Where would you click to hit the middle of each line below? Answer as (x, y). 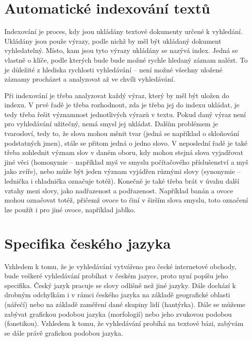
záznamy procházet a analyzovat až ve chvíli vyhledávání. (90, 79)
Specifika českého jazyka (88, 243)
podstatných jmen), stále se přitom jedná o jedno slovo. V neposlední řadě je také (126, 143)
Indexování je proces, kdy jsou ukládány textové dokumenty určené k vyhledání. (124, 31)
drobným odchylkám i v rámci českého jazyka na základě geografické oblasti (117, 295)
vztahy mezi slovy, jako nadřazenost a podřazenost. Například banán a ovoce (119, 190)
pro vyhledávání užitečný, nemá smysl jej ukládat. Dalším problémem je (111, 124)
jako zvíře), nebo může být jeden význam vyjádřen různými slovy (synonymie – (123, 171)
